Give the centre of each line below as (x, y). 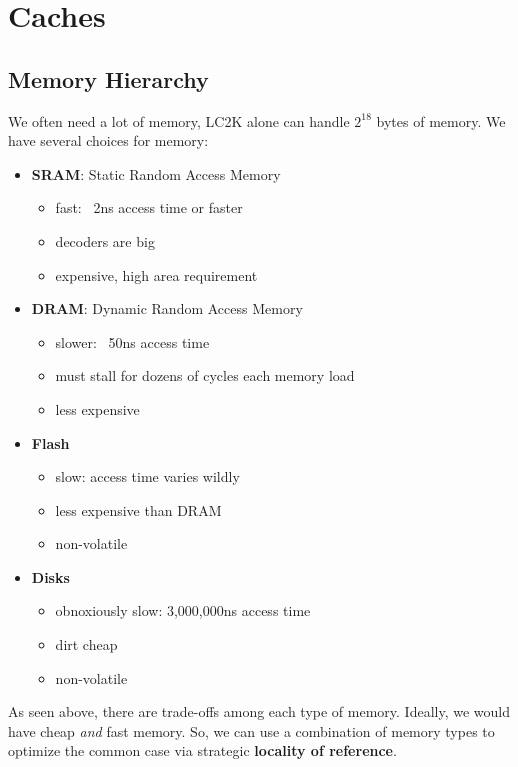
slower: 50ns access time (132, 341)
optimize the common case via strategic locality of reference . (202, 750)
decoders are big (105, 240)
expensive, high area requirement (156, 274)
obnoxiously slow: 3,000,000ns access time (183, 610)
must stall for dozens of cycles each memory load (205, 375)
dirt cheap (86, 644)
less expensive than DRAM (138, 509)
